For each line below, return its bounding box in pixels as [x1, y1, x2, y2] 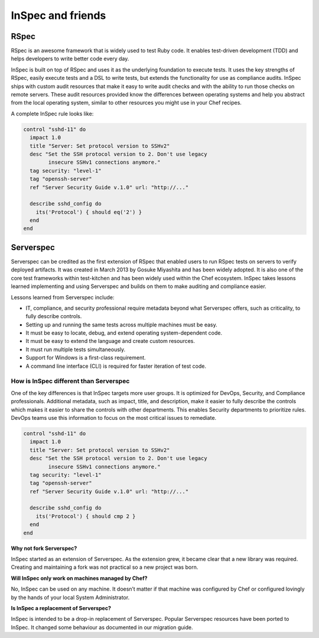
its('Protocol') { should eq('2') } [35, 209, 142, 215]
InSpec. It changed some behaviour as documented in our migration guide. [11, 624, 193, 631]
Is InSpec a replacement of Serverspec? [11, 604, 112, 611]
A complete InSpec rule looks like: [11, 110, 94, 117]
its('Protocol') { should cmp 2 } [35, 513, 136, 520]
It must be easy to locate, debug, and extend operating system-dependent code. [25, 329, 223, 336]
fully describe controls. [25, 313, 82, 320]
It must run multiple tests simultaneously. [25, 346, 126, 353]
